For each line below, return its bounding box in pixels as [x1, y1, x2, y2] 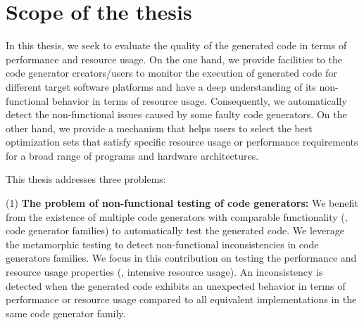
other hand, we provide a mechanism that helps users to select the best [6, 120, 313, 135]
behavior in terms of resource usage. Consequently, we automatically [51, 93, 347, 108]
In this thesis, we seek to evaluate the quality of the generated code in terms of [6, 38, 347, 53]
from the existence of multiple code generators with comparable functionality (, [6, 209, 348, 224]
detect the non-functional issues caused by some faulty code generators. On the [6, 107, 347, 122]
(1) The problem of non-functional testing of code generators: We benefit [6, 196, 358, 210]
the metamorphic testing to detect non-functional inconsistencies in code [6, 236, 319, 251]
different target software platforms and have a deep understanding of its [6, 79, 316, 94]
